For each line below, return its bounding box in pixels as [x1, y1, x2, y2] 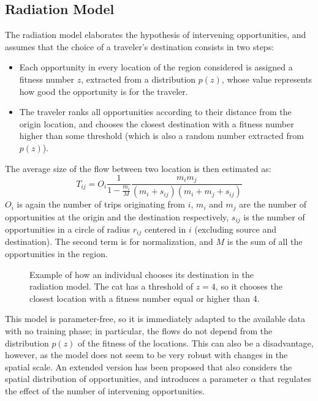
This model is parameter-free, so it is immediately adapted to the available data [5, 312, 305, 325]
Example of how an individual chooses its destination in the [29, 268, 254, 280]
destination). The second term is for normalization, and [5, 235, 213, 248]
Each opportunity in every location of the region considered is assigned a [19, 61, 293, 73]
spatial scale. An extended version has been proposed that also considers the [5, 360, 292, 373]
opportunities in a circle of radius [5, 222, 131, 235]
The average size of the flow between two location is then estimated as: [5, 162, 271, 174]
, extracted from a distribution [81, 72, 196, 85]
